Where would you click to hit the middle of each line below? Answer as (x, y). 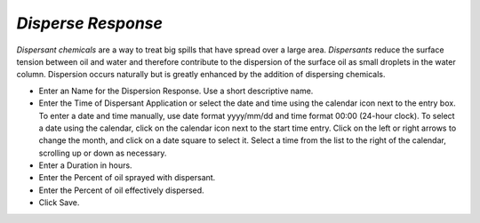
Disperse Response (90, 23)
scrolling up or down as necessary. (103, 153)
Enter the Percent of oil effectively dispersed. (121, 190)
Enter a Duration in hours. (85, 165)
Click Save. (59, 203)
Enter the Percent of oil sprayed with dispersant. (127, 178)
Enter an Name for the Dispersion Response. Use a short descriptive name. (176, 91)
